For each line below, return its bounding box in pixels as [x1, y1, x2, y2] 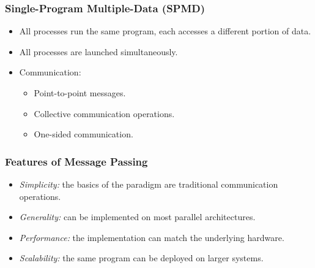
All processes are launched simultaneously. [19, 45, 178, 58]
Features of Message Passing [5, 153, 148, 169]
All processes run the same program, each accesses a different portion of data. [19, 25, 311, 37]
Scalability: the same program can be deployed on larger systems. [19, 251, 264, 264]
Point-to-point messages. [34, 86, 126, 99]
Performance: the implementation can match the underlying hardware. [19, 231, 284, 243]
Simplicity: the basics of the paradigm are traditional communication [19, 178, 278, 190]
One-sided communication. [34, 128, 133, 140]
